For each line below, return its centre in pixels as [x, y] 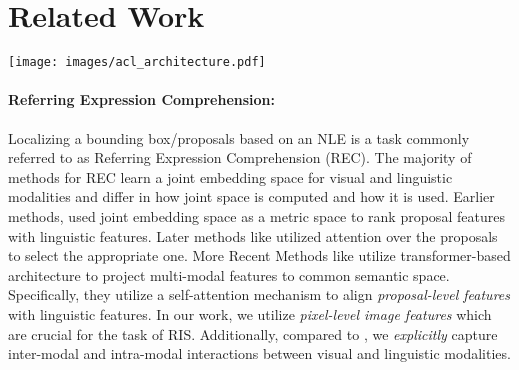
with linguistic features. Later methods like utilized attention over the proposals [253, 235]
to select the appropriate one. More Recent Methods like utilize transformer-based [259, 255]
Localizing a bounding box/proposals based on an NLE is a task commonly [239, 137]
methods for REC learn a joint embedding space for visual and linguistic [230, 176]
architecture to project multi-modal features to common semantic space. [229, 274]
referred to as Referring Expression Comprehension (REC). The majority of [240, 157]
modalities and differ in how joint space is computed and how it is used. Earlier [251, 196]
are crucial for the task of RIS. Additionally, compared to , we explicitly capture [253, 333]
